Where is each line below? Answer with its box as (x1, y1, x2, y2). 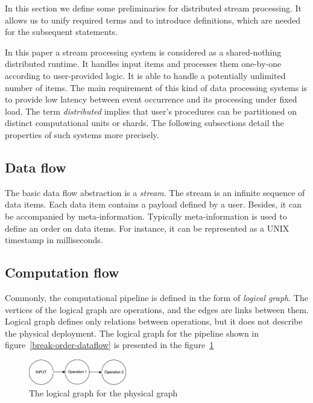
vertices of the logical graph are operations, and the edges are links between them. (5, 303, 309, 316)
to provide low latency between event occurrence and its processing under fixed (5, 93, 297, 106)
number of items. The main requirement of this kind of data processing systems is (5, 81, 308, 94)
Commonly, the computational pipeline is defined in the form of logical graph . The (5, 291, 308, 303)
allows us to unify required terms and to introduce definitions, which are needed (5, 13, 301, 26)
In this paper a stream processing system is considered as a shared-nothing (5, 45, 282, 58)
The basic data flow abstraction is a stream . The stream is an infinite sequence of (5, 186, 305, 198)
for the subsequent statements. (5, 25, 118, 38)
